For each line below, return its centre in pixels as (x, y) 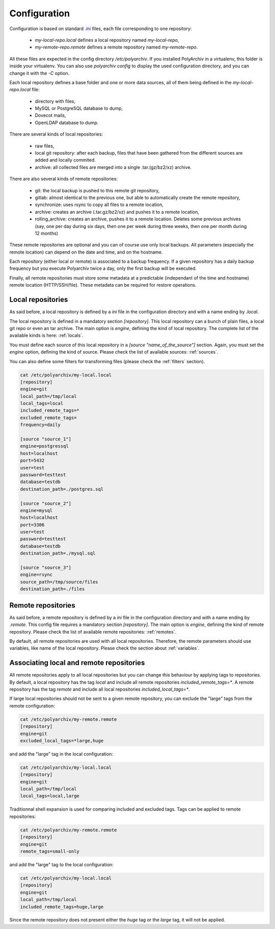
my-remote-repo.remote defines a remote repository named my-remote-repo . (116, 47)
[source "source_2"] (46, 503)
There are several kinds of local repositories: (56, 134)
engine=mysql (36, 510)
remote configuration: (32, 706)
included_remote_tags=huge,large (62, 907)
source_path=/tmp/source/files (59, 582)
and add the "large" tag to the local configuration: (62, 864)
